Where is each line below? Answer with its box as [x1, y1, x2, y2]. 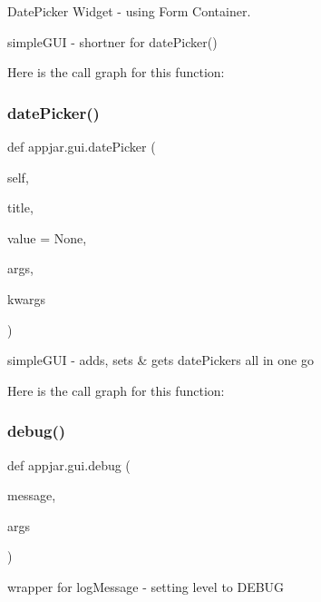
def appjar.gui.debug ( [7, 455, 131, 474]
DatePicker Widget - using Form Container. [7, 2, 251, 20]
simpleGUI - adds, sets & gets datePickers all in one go [7, 350, 314, 370]
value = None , [7, 228, 87, 247]
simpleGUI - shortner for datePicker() [7, 32, 218, 51]
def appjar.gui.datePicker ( [7, 137, 156, 155]
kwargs [7, 289, 46, 308]
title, [7, 198, 34, 217]
